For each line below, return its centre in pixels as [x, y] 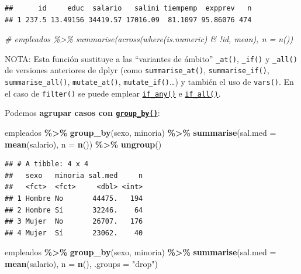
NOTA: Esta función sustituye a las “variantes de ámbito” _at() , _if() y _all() [151, 58]
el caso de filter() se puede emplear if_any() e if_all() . [113, 93]
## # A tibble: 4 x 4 [47, 164]
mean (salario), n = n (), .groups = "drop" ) [81, 263]
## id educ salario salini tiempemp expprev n [128, 8]
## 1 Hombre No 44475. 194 [74, 199]
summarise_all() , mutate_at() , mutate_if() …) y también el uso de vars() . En [149, 82]
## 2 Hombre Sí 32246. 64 [74, 210]
